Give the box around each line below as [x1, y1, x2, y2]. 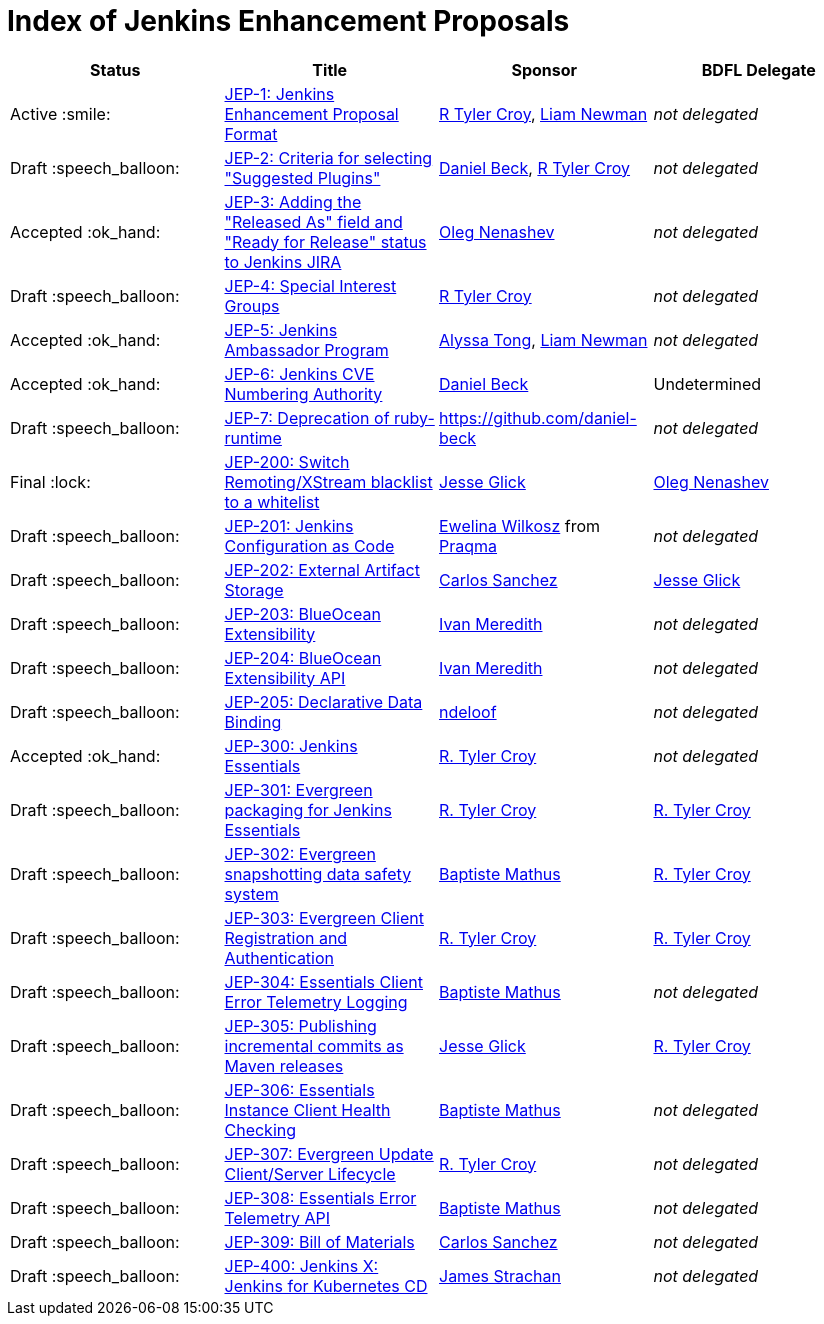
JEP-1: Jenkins [224, 83, 335, 104]
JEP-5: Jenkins [224, 319, 338, 340]
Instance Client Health [224, 1099, 391, 1120]
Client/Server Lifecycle [224, 1163, 396, 1184]
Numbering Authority [224, 383, 383, 404]
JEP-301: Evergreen [224, 779, 373, 800]
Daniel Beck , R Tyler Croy [439, 157, 631, 178]
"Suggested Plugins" [224, 167, 381, 188]
